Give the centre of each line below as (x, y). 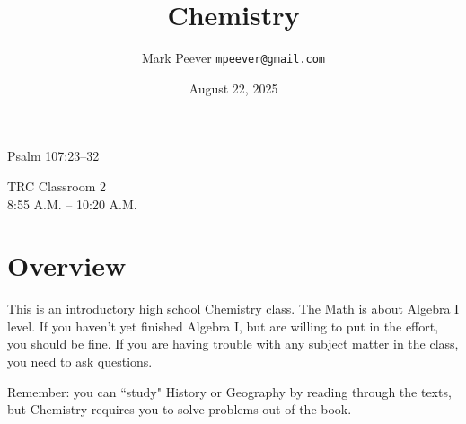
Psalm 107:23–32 (53, 156)
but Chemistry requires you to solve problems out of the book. (180, 409)
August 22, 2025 (233, 88)
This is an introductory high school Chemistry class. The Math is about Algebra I (233, 309)
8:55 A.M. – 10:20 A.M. (72, 203)
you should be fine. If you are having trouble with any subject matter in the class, (233, 344)
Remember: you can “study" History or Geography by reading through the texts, (229, 391)
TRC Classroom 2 (57, 185)
